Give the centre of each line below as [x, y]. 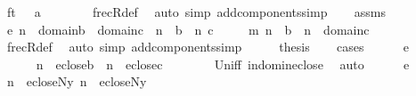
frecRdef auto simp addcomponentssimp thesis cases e [208, 47]
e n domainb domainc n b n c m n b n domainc [188, 29]
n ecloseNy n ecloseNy [77, 81]
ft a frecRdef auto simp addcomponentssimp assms [196, 12]
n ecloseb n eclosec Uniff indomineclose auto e [223, 64]
